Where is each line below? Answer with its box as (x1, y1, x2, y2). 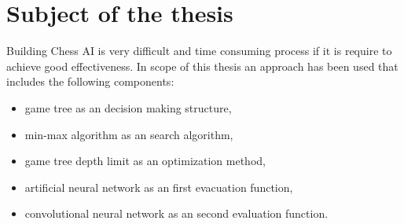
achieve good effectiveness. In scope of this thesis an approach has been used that (6, 57, 398, 74)
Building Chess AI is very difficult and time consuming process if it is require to (6, 42, 392, 59)
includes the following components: (6, 73, 174, 90)
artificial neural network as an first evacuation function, (24, 178, 293, 195)
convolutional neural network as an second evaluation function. (24, 205, 329, 222)
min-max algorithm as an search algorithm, (24, 126, 233, 142)
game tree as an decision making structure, (24, 99, 232, 116)
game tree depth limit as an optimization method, (24, 152, 266, 169)
